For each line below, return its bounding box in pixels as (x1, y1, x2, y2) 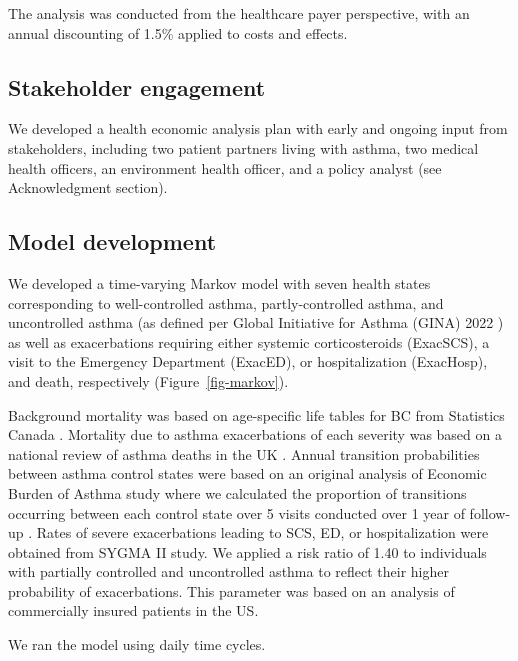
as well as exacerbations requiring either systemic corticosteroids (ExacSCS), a (8, 331, 490, 352)
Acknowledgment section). (8, 177, 168, 198)
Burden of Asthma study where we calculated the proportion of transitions (8, 482, 467, 503)
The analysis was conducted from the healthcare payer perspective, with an (8, 3, 470, 23)
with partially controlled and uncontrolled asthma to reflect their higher (8, 561, 449, 582)
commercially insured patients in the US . (8, 600, 259, 621)
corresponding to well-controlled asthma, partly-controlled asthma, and (8, 292, 444, 313)
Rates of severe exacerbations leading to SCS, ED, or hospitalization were (36, 522, 489, 543)
